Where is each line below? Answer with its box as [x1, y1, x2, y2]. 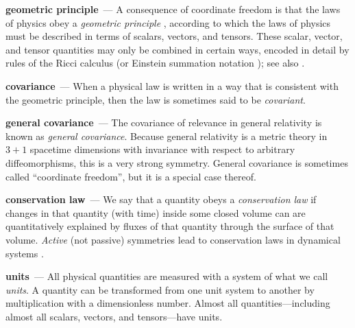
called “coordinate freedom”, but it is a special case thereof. [5, 169, 256, 183]
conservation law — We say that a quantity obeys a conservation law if [5, 192, 317, 207]
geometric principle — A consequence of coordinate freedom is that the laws [5, 2, 341, 16]
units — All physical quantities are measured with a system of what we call [5, 269, 328, 283]
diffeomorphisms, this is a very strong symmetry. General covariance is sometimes [5, 155, 348, 169]
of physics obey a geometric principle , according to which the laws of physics [5, 15, 331, 30]
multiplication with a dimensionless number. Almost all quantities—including [5, 296, 330, 310]
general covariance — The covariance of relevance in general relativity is [5, 115, 322, 130]
